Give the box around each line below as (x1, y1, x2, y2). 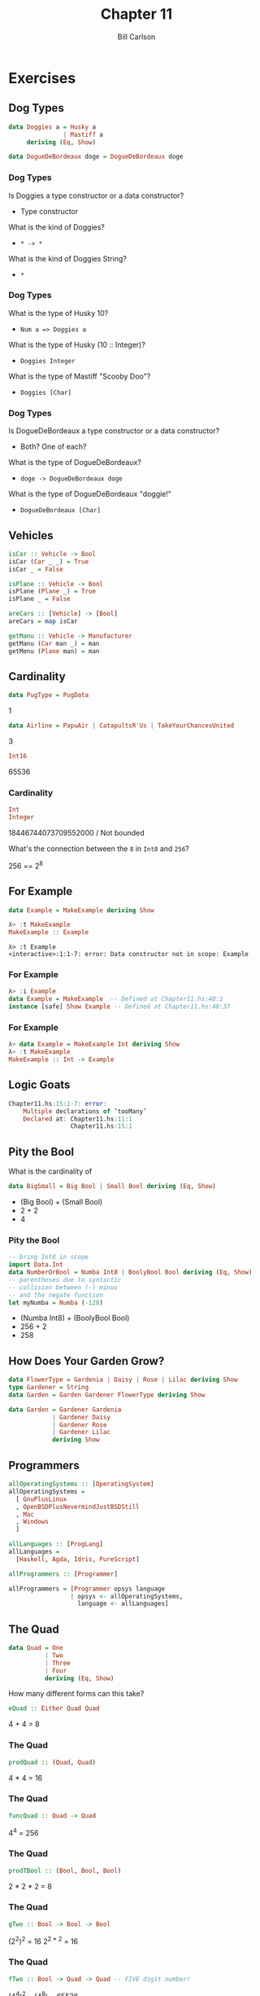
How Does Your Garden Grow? (8, 1353, 165, 1368)
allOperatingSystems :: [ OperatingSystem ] (8, 1480, 154, 1489)
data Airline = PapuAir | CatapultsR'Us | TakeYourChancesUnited (8, 722, 235, 730)
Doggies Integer (19, 357, 76, 365)
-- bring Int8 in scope (8, 1253, 89, 1261)
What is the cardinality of (8, 1166, 93, 1177)
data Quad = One (8, 1644, 63, 1652)
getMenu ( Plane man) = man (8, 647, 100, 656)
